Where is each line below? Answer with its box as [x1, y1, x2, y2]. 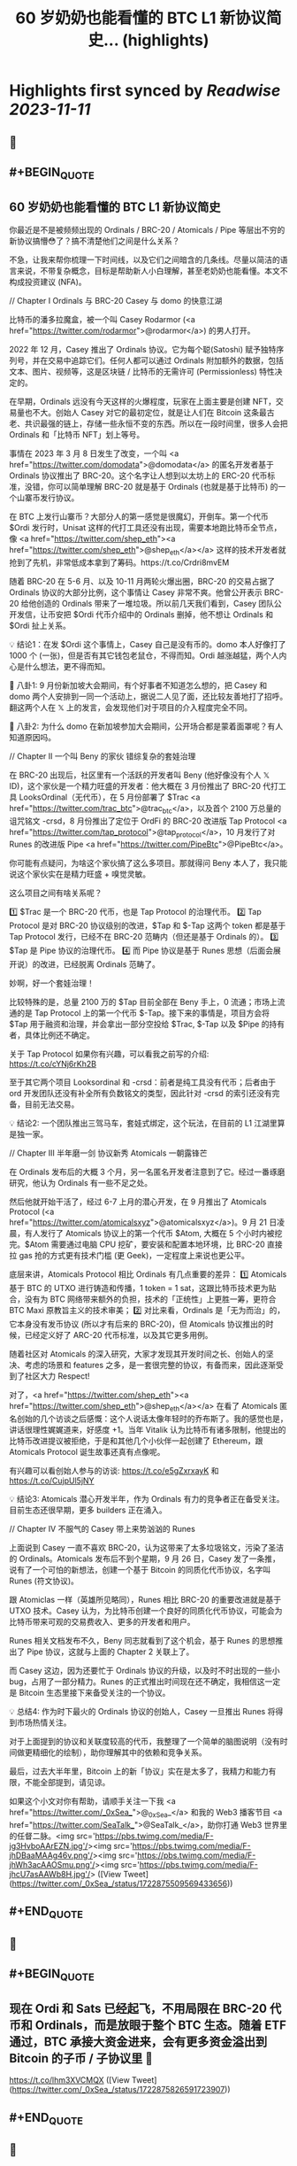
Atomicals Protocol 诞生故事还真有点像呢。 [9, 1447, 165, 1458]
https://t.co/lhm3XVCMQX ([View [9, 2075, 130, 2085]
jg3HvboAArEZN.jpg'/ [9, 1840, 88, 1851]
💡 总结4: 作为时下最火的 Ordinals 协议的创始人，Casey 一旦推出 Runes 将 [9, 1706, 276, 1717]
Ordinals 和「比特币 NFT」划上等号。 [9, 429, 145, 439]
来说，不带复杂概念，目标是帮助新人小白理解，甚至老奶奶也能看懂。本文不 [16, 265, 288, 275]
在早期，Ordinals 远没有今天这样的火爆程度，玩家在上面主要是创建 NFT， [9, 396, 277, 406]
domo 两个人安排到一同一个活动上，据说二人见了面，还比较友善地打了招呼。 [9, 691, 288, 701]
